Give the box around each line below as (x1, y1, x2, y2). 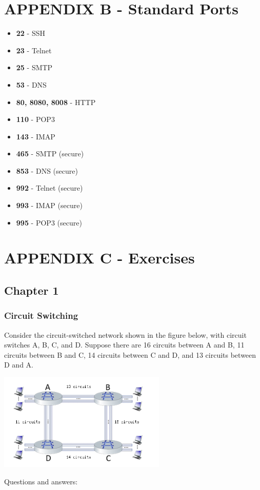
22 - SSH (16, 28, 45, 38)
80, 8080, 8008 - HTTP (16, 96, 96, 107)
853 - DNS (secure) (16, 165, 78, 176)
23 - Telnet (16, 45, 52, 55)
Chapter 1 (4, 282, 59, 298)
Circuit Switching (4, 309, 78, 322)
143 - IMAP (16, 131, 55, 141)
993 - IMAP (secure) (16, 200, 83, 211)
